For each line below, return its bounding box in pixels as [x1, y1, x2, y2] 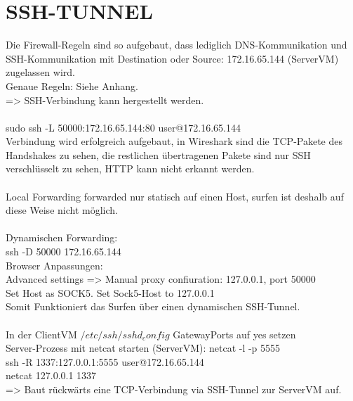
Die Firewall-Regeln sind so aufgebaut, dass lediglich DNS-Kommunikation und [6, 37, 347, 52]
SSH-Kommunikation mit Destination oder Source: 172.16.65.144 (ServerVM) [6, 51, 339, 65]
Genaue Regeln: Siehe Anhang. [6, 78, 138, 93]
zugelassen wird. [6, 65, 75, 79]
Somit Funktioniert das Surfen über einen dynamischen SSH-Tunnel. [6, 299, 300, 314]
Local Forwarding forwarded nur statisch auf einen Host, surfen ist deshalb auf [6, 189, 344, 203]
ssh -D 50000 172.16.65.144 [6, 244, 121, 259]
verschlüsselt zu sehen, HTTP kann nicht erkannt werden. [6, 161, 255, 176]
